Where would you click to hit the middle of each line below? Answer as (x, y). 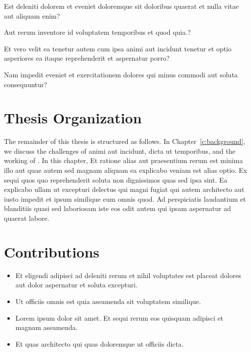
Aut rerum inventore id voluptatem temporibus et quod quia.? (97, 32)
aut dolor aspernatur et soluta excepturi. (77, 285)
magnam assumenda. (46, 327)
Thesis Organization (73, 118)
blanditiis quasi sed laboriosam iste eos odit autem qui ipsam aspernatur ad (117, 208)
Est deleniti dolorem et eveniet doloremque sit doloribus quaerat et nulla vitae (121, 6)
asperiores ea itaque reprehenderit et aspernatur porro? (87, 58)
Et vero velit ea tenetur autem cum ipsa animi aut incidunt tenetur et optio (118, 48)
